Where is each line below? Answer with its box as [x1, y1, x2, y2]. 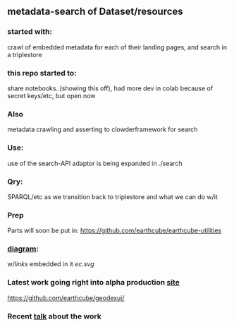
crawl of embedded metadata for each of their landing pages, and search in [7, 42, 228, 52]
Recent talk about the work [7, 311, 101, 321]
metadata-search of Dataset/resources [7, 6, 183, 18]
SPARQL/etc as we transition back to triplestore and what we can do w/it [7, 192, 218, 201]
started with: [7, 27, 53, 37]
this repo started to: [7, 68, 77, 78]
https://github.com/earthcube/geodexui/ [7, 293, 125, 302]
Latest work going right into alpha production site [7, 278, 180, 287]
